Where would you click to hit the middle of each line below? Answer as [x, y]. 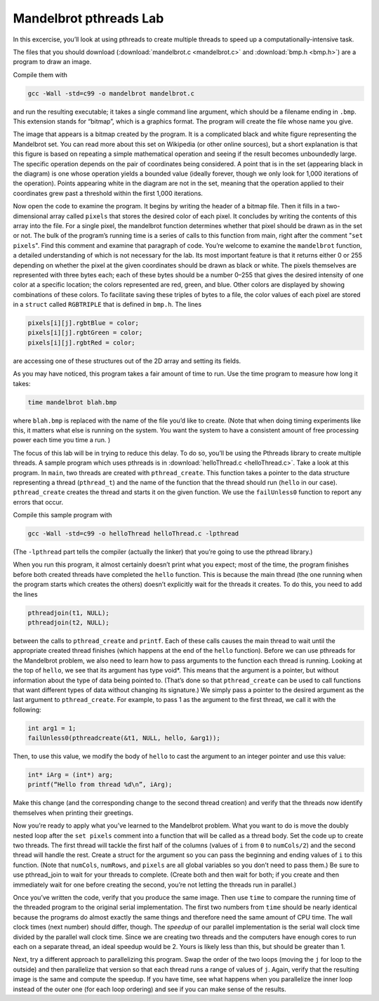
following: [27, 710]
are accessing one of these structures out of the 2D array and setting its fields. [127, 361]
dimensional [31, 216]
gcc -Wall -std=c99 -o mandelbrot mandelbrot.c [111, 93]
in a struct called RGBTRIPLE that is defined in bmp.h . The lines [107, 305]
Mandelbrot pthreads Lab [88, 18]
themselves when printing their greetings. [73, 813]
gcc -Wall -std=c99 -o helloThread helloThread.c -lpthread [133, 534]
